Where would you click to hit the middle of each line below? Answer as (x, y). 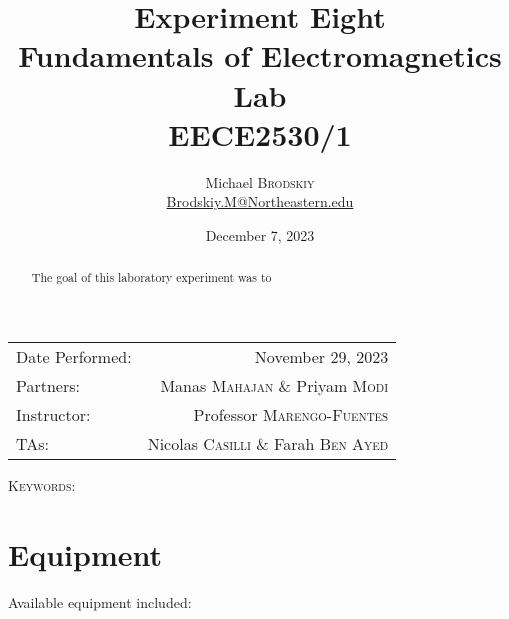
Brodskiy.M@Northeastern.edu (260, 201)
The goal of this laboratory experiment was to (151, 277)
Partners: (48, 385)
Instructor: (53, 414)
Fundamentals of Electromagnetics (260, 55)
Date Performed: (74, 356)
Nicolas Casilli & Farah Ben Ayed (268, 443)
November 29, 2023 (321, 356)
